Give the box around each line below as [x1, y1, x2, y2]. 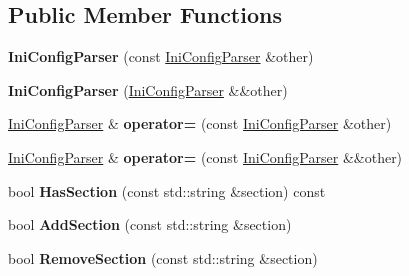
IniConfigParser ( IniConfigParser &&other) [8, 79, 288, 100]
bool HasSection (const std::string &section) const [8, 180, 326, 201]
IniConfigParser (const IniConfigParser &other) [8, 46, 314, 67]
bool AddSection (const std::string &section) [8, 214, 292, 235]
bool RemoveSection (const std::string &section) [8, 247, 318, 268]
